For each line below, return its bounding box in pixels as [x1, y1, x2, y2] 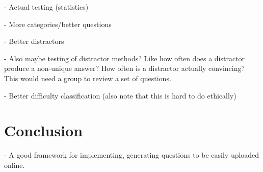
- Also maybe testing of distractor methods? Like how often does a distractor [4, 53, 245, 63]
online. [4, 159, 25, 170]
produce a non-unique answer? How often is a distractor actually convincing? [4, 63, 245, 73]
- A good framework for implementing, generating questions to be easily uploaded [4, 150, 259, 160]
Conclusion [4, 120, 83, 141]
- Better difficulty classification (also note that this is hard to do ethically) [4, 90, 236, 101]
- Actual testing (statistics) [4, 2, 89, 12]
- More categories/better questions [4, 18, 112, 29]
